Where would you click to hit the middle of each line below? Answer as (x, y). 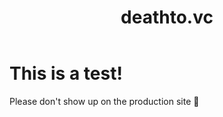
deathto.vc (167, 17)
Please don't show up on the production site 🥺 (104, 101)
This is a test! (66, 73)
